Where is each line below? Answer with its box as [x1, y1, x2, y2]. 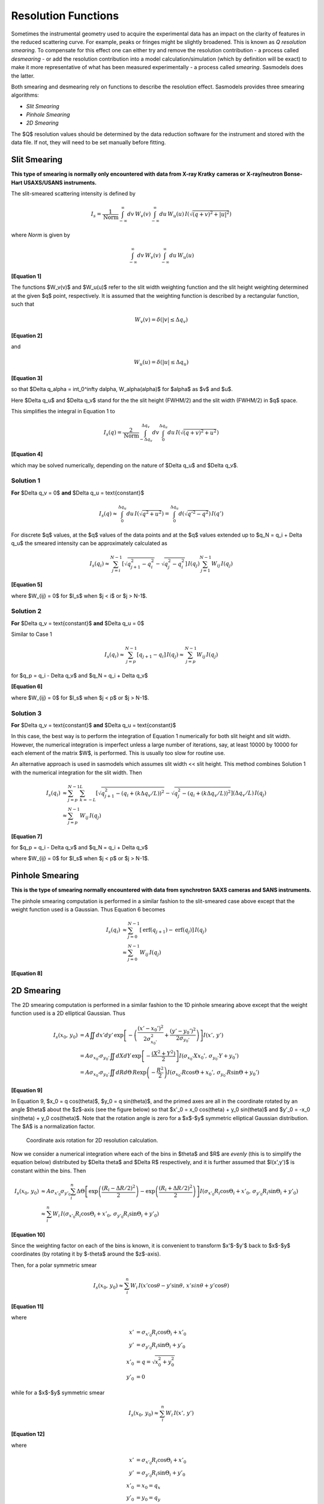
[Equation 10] [11, 1231, 45, 1238]
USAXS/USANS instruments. [23, 179, 97, 186]
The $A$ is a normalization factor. [11, 1123, 95, 1130]
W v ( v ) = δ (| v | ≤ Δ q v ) [134, 316, 188, 324]
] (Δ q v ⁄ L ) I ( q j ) [230, 789, 267, 798]
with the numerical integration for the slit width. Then [11, 769, 142, 776]
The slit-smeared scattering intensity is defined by [11, 190, 136, 197]
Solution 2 [11, 607, 42, 615]
